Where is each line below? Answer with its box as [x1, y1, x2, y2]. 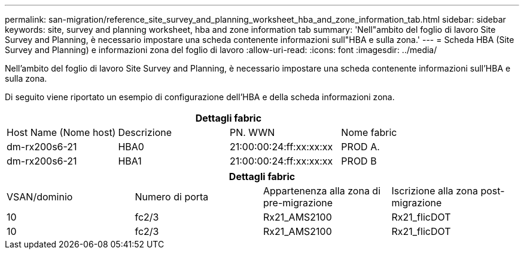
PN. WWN [229, 126, 275, 138]
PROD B [341, 155, 377, 167]
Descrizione [118, 126, 172, 138]
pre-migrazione [263, 197, 333, 209]
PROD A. [341, 141, 380, 153]
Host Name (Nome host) [7, 126, 116, 138]
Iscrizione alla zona [391, 185, 478, 197]
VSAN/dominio [7, 191, 73, 203]
